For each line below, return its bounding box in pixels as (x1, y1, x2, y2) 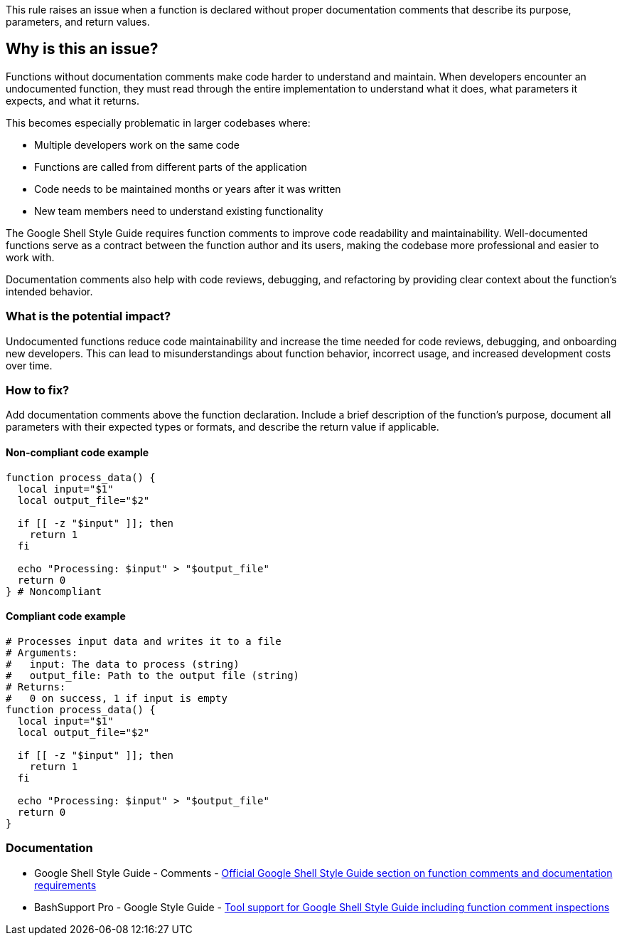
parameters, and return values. (6, 16, 150, 28)
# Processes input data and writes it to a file (6, 635, 281, 647)
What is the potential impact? (6, 309, 171, 324)
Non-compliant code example (6, 446, 149, 458)
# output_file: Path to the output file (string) (6, 669, 300, 681)
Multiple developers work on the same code (34, 138, 240, 151)
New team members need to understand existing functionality (34, 204, 323, 217)
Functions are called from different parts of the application (34, 160, 307, 173)
